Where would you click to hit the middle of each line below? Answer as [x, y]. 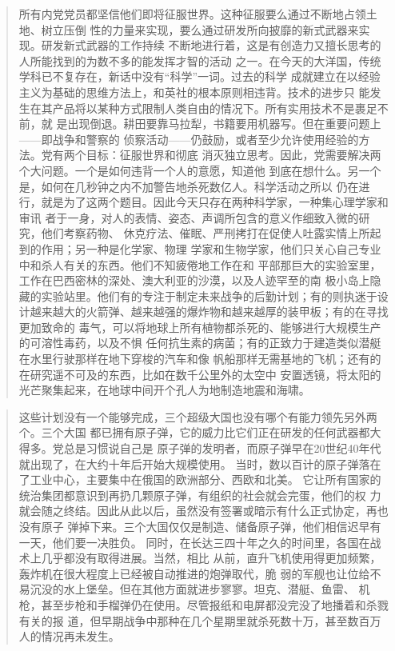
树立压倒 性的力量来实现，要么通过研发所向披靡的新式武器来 [200, 29]
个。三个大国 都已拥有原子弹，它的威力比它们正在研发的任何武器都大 [200, 432]
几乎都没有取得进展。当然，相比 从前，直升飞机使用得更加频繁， [211, 558]
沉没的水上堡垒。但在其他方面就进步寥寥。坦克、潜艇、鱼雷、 [192, 589]
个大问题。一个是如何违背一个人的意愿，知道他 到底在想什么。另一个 [200, 170]
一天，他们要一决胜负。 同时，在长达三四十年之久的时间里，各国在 [194, 542]
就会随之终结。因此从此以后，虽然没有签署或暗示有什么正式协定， [192, 511]
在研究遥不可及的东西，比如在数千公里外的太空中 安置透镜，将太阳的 [200, 374]
